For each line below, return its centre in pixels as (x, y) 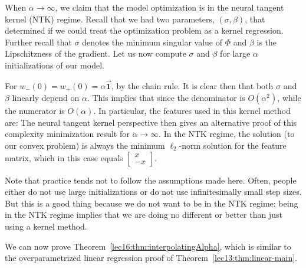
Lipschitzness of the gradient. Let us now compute (96, 53)
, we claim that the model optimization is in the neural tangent (170, 7)
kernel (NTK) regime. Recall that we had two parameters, (110, 19)
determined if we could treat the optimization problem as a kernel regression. (144, 30)
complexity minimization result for (67, 134)
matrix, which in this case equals (64, 157)
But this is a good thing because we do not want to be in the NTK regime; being (152, 203)
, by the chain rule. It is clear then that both (193, 85)
